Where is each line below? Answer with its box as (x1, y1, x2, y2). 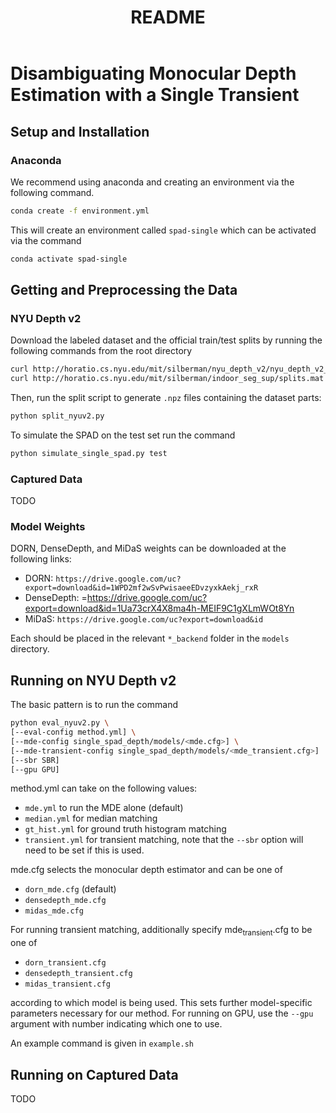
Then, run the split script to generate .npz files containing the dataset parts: (10, 392, 322, 404)
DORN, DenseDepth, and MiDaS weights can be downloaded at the (10, 542, 287, 555)
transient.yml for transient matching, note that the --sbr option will (24, 834, 304, 846)
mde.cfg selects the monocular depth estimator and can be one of (10, 864, 283, 876)
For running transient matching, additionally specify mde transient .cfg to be (10, 924, 313, 938)
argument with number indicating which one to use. (10, 1018, 223, 1030)
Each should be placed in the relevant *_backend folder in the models (10, 632, 290, 645)
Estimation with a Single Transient (10, 84, 300, 106)
